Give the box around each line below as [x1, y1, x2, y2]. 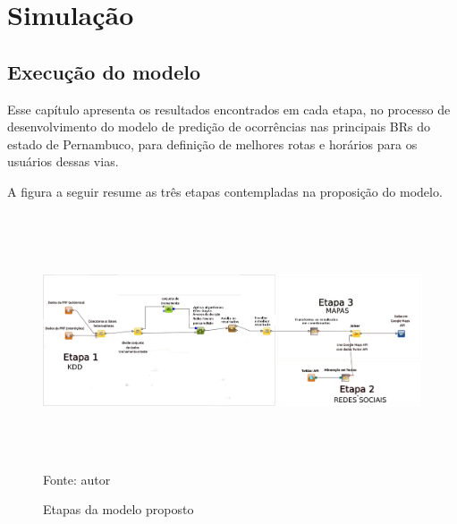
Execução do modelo [7, 57, 201, 85]
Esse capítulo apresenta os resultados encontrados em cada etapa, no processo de [7, 99, 451, 118]
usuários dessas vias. [7, 152, 119, 171]
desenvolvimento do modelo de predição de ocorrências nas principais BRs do [7, 117, 431, 136]
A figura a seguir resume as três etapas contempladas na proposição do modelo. [7, 182, 443, 200]
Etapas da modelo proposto [43, 500, 194, 519]
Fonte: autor [43, 469, 111, 488]
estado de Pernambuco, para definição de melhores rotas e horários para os [7, 134, 418, 153]
